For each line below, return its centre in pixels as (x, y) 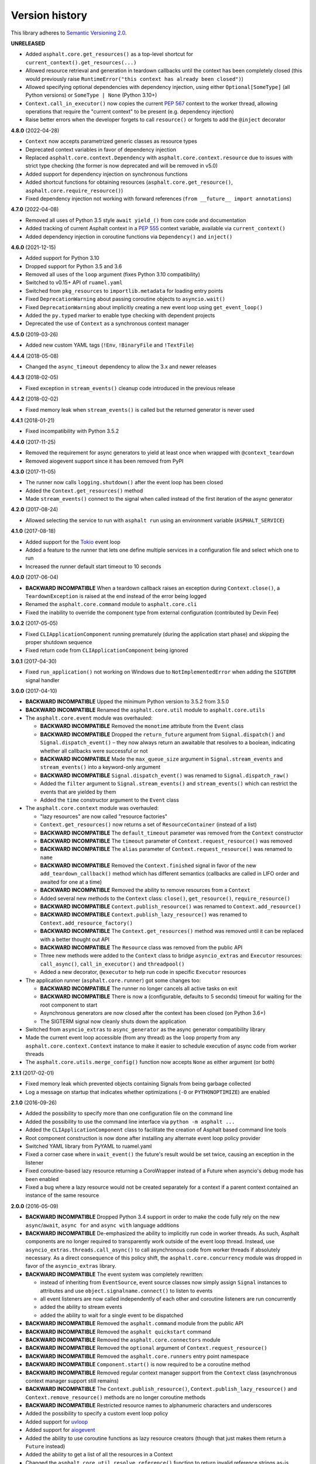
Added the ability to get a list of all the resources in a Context (99, 1455)
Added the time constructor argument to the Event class (110, 800)
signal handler (42, 680)
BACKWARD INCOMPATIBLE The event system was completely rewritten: (115, 1274)
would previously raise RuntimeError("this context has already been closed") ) (135, 78)
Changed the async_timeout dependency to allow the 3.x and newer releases (121, 367)
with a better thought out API (75, 939)
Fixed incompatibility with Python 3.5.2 (72, 431)
